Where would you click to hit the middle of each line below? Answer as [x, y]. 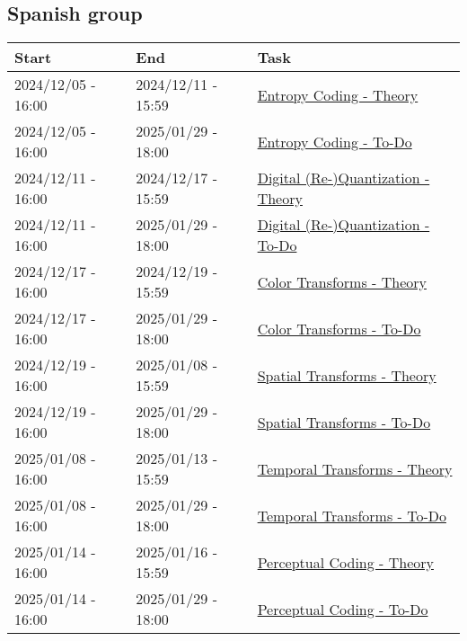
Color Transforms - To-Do [339, 328]
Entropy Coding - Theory [338, 94]
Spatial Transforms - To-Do [344, 422]
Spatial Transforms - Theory [347, 375]
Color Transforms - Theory [342, 281]
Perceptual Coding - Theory [345, 562]
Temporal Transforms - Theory [355, 468]
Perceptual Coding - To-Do [343, 609]
